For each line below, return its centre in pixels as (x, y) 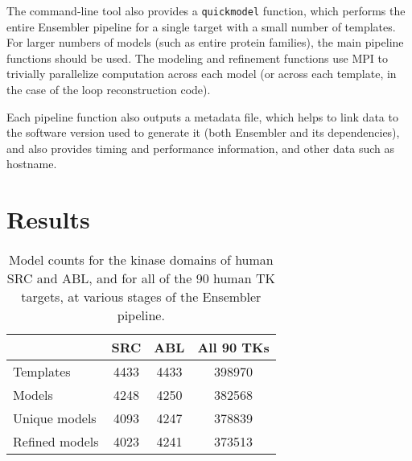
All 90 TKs (233, 348)
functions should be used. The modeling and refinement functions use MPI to (197, 58)
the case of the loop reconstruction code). (109, 90)
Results (48, 219)
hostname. (32, 164)
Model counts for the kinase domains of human (141, 260)
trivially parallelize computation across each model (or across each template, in (202, 74)
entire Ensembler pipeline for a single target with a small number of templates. (201, 26)
